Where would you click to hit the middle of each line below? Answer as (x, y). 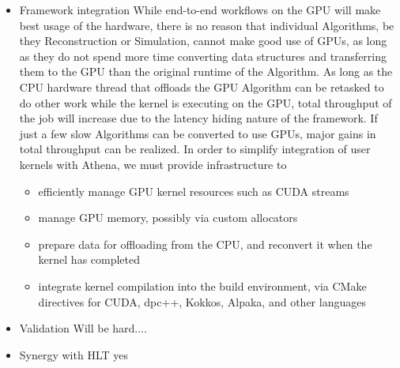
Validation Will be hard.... (83, 328)
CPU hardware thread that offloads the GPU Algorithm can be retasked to (202, 86)
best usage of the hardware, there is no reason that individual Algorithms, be (207, 25)
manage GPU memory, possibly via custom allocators (168, 218)
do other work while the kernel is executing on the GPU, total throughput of (206, 102)
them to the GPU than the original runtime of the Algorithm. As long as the (206, 71)
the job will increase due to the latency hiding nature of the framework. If (198, 118)
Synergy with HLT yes (74, 354)
